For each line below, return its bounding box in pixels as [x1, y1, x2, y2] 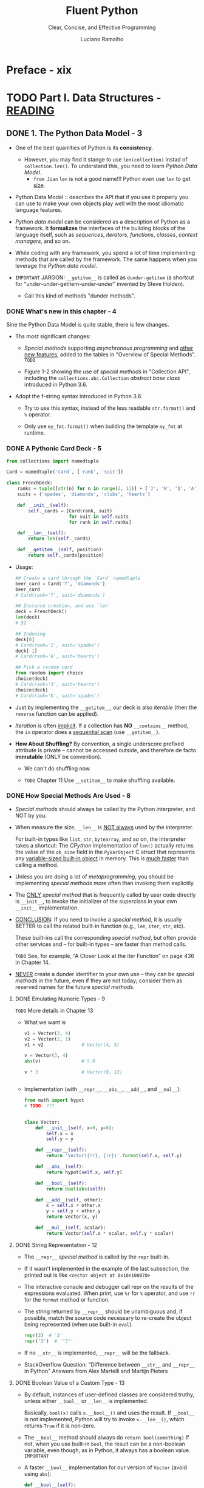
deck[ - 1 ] [15, 648, 38, 654]
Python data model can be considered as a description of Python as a [15, 218, 190, 225]
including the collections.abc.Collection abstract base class [24, 375, 180, 382]
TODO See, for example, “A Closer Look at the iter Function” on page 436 [15, 952, 194, 959]
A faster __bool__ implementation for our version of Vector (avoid [24, 1464, 187, 1471]
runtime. [24, 429, 46, 437]
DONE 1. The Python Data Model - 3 [6, 128, 143, 138]
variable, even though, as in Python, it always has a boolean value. [24, 1446, 191, 1454]
